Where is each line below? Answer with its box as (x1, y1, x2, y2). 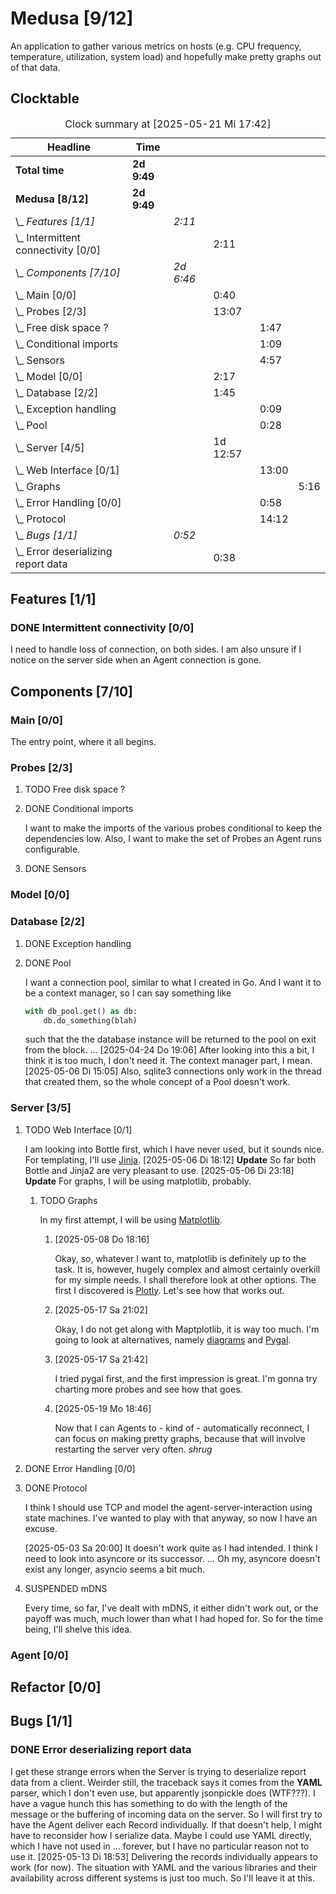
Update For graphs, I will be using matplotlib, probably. (24, 1175, 252, 1187)
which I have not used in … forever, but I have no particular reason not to (10, 1840, 310, 1852)
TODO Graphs (39, 1194, 98, 1206)
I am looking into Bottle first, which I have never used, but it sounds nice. (24, 1143, 325, 1155)
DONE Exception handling (24, 937, 132, 949)
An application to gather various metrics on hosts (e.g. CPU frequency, (10, 40, 302, 52)
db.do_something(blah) (43, 1015, 138, 1026)
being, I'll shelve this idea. (24, 1623, 133, 1635)
